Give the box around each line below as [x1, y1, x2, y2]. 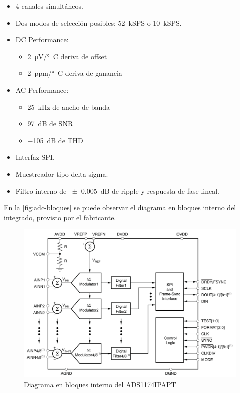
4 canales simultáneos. [15, 1, 83, 11]
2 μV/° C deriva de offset [27, 51, 107, 61]
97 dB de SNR [27, 118, 73, 129]
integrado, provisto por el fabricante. [4, 212, 116, 222]
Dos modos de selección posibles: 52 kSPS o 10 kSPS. [15, 17, 182, 28]
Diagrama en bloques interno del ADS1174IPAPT [24, 379, 176, 389]
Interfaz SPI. [15, 152, 55, 162]
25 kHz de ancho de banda [27, 101, 110, 112]
